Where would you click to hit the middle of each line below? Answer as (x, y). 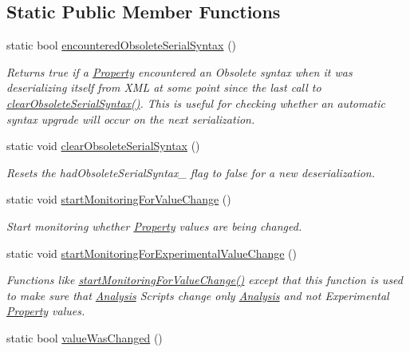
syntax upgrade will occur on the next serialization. (131, 119)
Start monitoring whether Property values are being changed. (154, 225)
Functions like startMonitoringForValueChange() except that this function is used (205, 280)
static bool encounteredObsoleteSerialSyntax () (122, 45)
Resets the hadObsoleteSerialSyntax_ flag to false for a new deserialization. (191, 172)
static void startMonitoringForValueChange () (119, 199)
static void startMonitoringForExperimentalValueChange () (152, 253)
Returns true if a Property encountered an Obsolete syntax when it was (179, 71)
